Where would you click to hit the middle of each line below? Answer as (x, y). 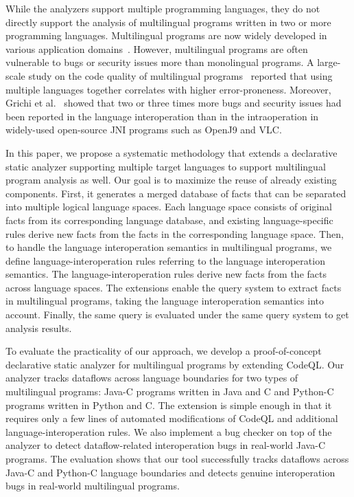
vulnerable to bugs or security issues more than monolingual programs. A (160, 62)
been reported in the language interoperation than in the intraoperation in (162, 116)
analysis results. (39, 328)
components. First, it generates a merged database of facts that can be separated (176, 193)
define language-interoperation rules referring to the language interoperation (165, 260)
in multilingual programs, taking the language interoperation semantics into (165, 301)
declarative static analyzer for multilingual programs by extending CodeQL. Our (175, 364)
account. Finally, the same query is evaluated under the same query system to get (177, 314)
